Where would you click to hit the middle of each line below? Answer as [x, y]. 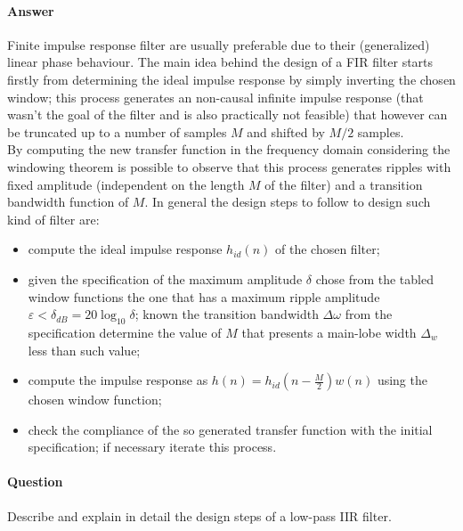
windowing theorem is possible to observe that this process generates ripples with [229, 166]
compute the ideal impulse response [125, 249]
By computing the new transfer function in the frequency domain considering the [229, 149]
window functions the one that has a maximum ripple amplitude [204, 296]
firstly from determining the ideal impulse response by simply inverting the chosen [231, 79]
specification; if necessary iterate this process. [152, 447]
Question [35, 482]
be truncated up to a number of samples [117, 131]
